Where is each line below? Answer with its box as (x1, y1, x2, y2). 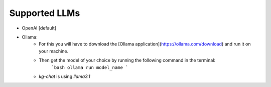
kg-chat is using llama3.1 (39, 73, 90, 79)
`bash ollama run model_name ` (51, 64, 128, 70)
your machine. (39, 48, 69, 54)
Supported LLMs (9, 7, 80, 18)
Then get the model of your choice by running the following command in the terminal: (39, 57, 216, 63)
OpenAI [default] (22, 25, 57, 31)
